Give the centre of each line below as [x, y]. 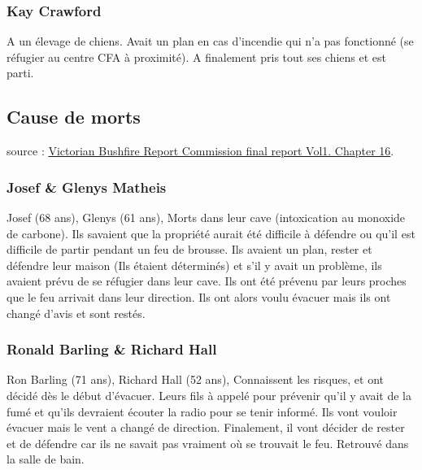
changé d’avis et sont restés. [76, 313]
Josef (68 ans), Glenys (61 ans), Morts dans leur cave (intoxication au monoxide [206, 218]
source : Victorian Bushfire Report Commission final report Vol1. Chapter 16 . [200, 151]
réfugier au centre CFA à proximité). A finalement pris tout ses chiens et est [196, 57]
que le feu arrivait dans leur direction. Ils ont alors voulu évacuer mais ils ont [199, 296]
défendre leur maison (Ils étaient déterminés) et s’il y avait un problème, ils [194, 265]
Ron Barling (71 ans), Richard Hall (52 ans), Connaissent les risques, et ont [196, 379]
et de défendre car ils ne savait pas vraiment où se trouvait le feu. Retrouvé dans [208, 443]
